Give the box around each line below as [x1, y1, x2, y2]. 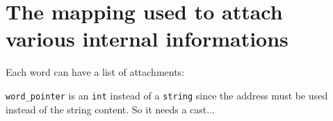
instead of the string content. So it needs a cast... [6, 102, 215, 116]
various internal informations [6, 24, 289, 53]
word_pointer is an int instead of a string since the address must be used [6, 88, 328, 102]
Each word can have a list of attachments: [6, 65, 185, 79]
